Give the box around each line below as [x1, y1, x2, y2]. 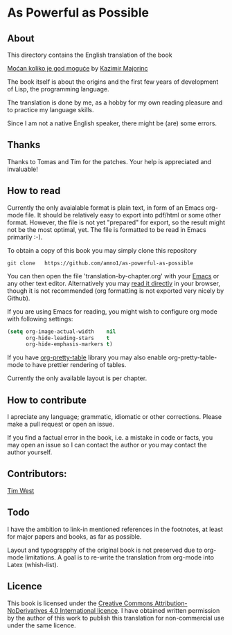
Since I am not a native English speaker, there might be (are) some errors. [7, 119, 217, 127]
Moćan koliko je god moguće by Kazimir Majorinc [7, 64, 148, 72]
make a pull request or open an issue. [7, 420, 114, 429]
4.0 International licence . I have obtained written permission [48, 606, 220, 614]
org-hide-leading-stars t [25, 334, 110, 341]
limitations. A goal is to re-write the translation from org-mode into [25, 553, 215, 562]
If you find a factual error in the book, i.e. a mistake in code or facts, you [7, 433, 213, 442]
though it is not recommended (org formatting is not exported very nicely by [7, 286, 224, 295]
